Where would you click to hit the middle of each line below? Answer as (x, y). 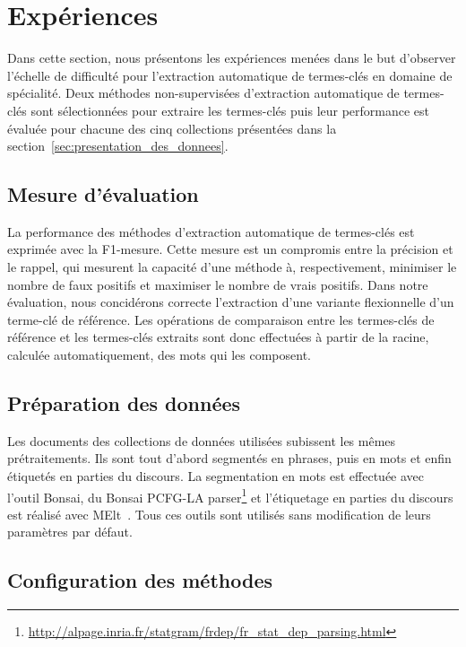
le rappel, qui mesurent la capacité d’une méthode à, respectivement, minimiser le (232, 267)
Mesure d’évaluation (103, 194)
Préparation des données (124, 403)
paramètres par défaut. (70, 532)
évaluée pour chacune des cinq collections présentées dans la (172, 128)
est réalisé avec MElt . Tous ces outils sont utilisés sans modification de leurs (219, 514)
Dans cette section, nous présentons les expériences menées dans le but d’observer (232, 58)
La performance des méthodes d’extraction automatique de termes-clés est (211, 231)
